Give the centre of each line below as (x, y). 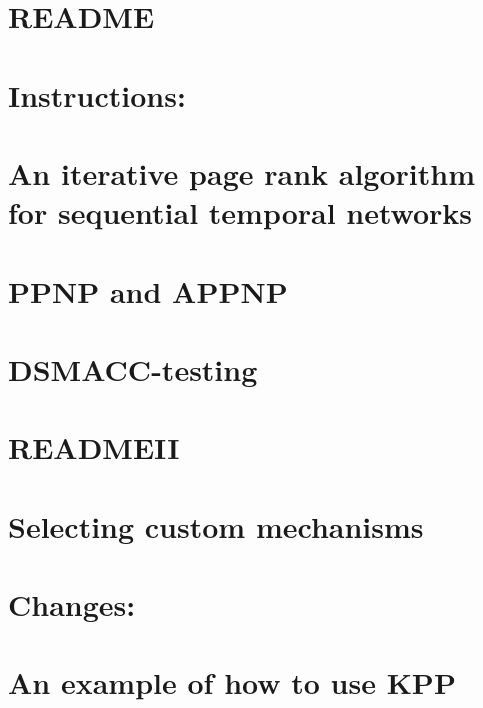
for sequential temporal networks (240, 212)
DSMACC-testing (133, 368)
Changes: (72, 604)
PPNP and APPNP (148, 290)
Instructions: (97, 94)
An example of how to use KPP (232, 682)
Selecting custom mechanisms (216, 525)
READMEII (94, 447)
